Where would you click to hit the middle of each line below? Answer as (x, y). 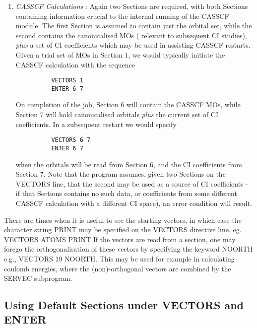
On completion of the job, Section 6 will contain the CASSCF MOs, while (128, 104)
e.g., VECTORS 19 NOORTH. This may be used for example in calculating (119, 258)
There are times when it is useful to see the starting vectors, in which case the (123, 220)
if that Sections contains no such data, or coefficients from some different (126, 193)
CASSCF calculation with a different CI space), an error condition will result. (134, 203)
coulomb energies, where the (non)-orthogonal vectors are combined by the (118, 268)
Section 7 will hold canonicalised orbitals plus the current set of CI (117, 114)
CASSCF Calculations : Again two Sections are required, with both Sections (132, 6)
